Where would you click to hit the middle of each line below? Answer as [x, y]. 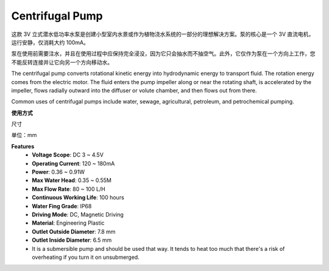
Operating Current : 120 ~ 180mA [73, 163]
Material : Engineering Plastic [68, 223]
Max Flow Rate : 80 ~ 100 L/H [69, 189]
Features [23, 146]
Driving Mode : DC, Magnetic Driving [78, 214]
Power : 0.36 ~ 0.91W [58, 172]
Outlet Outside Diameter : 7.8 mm [74, 231]
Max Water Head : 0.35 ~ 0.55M [72, 180]
